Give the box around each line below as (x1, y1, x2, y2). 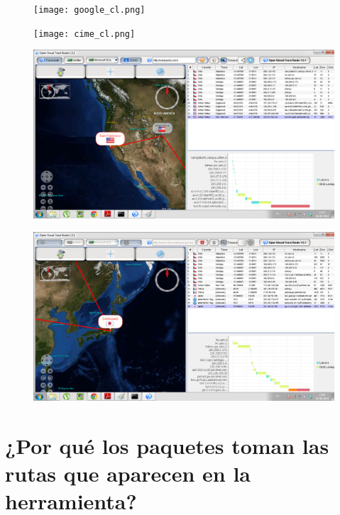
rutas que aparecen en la (5, 459, 251, 488)
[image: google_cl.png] (33, 5, 146, 15)
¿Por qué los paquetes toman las (5, 431, 329, 460)
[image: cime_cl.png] (33, 28, 136, 39)
